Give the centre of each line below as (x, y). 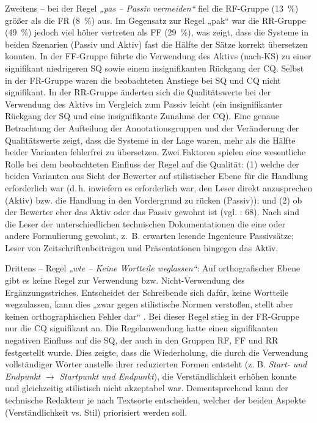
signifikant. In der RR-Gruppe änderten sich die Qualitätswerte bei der (138, 92)
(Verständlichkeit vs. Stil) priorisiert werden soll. (96, 412)
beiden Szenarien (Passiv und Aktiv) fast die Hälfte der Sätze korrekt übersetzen (156, 44)
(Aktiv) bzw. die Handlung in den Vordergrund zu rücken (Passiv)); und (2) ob (154, 200)
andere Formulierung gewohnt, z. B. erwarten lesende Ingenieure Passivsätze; (150, 236)
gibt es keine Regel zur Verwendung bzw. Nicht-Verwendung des (125, 280)
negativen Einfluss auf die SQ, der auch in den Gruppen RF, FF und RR (142, 340)
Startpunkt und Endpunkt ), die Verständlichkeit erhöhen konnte (178, 376)
